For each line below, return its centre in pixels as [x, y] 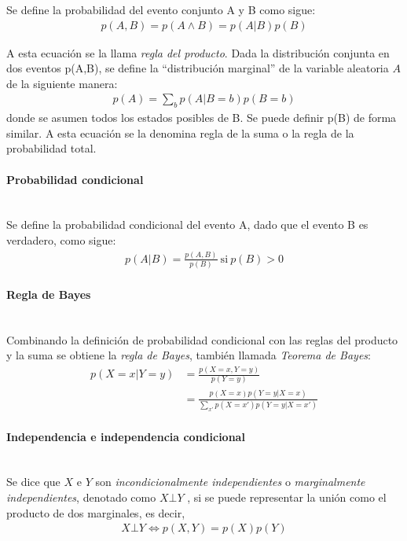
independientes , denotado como [81, 497]
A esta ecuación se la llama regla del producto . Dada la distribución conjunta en [198, 52]
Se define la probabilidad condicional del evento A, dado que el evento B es [187, 224]
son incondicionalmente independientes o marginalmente [230, 482]
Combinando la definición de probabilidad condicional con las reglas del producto [202, 339]
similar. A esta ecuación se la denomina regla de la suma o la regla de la [180, 132]
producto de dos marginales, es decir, [96, 512]
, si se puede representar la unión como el [287, 497]
